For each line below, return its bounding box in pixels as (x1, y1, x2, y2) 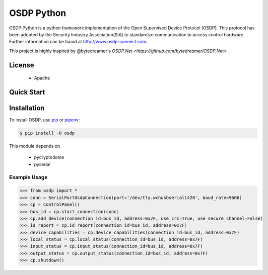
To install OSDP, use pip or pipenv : (9, 117, 80, 123)
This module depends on (9, 143, 61, 149)
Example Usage (9, 174, 48, 181)
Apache (34, 75, 50, 81)
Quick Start (9, 88, 45, 96)
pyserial (34, 161, 51, 167)
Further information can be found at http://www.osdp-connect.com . (9, 39, 148, 45)
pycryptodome (34, 154, 65, 160)
